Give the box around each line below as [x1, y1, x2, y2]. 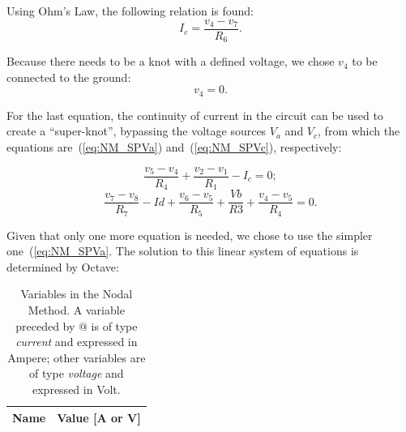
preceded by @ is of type [15, 317, 138, 334]
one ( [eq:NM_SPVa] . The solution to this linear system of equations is [6, 242, 359, 259]
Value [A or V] [57, 408, 141, 426]
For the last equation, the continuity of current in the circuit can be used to [6, 106, 383, 123]
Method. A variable [28, 301, 125, 318]
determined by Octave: [6, 258, 119, 275]
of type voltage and [29, 365, 124, 382]
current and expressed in [15, 333, 138, 350]
